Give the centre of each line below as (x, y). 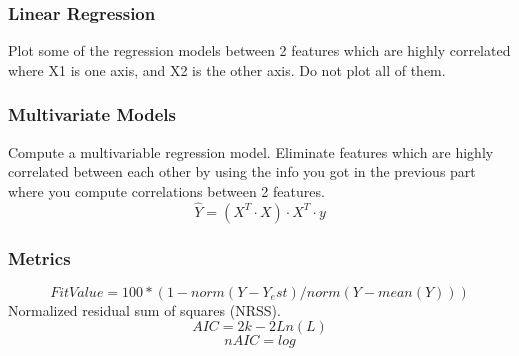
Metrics (39, 257)
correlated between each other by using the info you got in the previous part (242, 171)
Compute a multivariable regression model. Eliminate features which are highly (251, 151)
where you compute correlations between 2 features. (166, 190)
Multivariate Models (92, 114)
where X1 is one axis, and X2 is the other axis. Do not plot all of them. (227, 69)
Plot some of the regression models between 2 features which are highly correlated (259, 50)
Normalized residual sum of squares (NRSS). (144, 309)
